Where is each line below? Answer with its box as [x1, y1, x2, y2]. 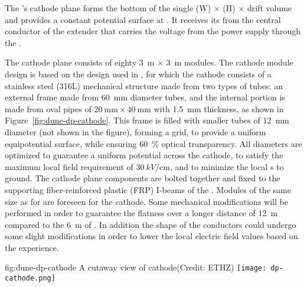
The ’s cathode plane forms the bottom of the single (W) [5, 2, 211, 14]
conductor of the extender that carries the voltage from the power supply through [5, 25, 301, 37]
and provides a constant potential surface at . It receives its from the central [5, 13, 281, 25]
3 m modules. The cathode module [166, 56, 293, 69]
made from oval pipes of [5, 102, 92, 115]
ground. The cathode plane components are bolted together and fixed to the [5, 172, 280, 184]
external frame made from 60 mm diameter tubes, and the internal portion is [5, 91, 285, 103]
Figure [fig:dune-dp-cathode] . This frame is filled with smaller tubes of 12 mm [5, 114, 289, 126]
